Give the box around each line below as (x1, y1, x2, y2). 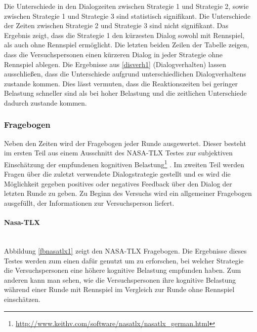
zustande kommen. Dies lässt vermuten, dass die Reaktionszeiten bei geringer (4, 78, 238, 88)
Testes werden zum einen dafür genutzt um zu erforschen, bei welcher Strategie (4, 255, 244, 265)
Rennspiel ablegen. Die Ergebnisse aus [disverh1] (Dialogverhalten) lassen (4, 59, 226, 69)
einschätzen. (4, 294, 41, 304)
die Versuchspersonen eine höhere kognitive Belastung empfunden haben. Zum (4, 265, 241, 275)
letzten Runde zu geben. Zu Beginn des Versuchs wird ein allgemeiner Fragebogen (4, 188, 252, 198)
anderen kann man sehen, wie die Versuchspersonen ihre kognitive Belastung (4, 274, 236, 285)
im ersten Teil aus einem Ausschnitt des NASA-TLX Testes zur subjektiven (4, 148, 233, 158)
